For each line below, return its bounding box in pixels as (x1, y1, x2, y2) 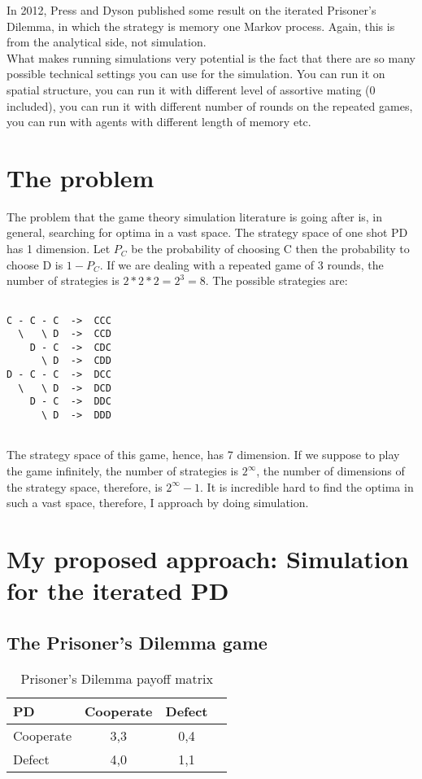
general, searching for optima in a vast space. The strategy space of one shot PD (7, 224, 408, 241)
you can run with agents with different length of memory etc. (7, 113, 311, 130)
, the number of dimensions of (256, 462, 405, 479)
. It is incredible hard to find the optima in (200, 478, 414, 495)
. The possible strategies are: (205, 272, 348, 289)
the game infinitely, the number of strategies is (7, 462, 238, 479)
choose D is (7, 256, 63, 273)
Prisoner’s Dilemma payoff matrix (20, 668, 213, 688)
